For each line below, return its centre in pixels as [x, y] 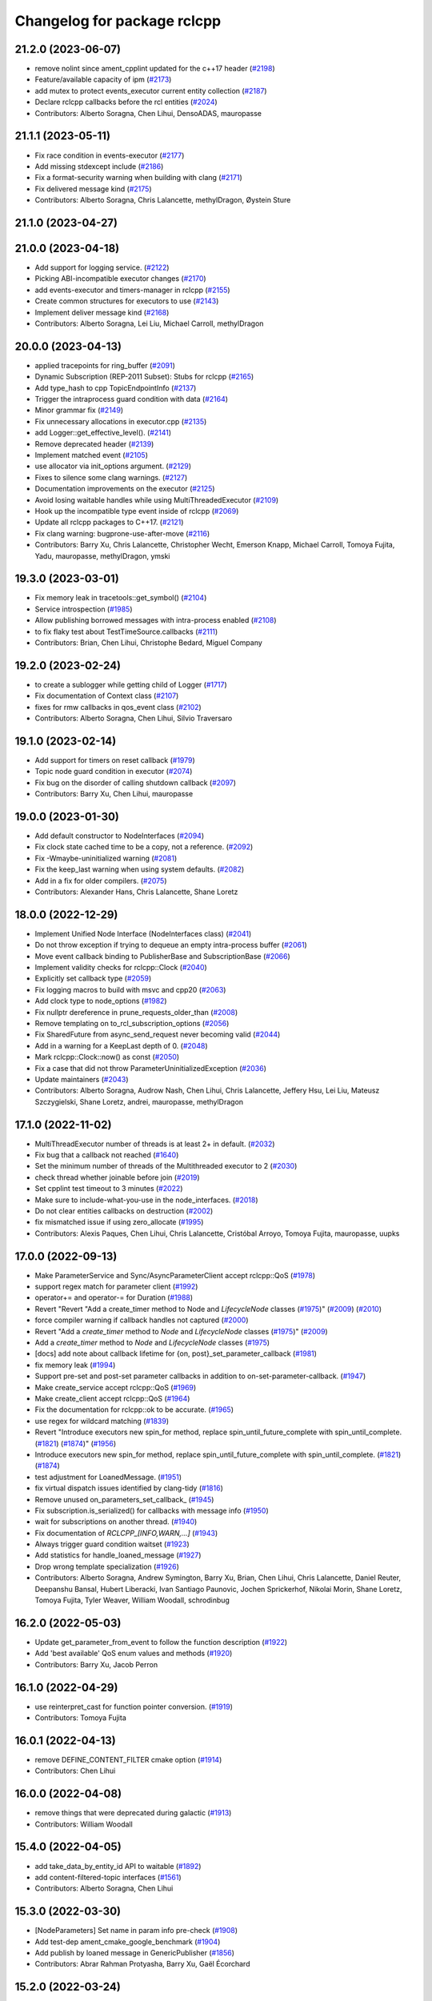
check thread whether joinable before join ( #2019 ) [117, 1177]
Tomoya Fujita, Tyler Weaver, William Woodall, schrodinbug [132, 1600]
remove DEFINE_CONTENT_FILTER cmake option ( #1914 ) [128, 1759]
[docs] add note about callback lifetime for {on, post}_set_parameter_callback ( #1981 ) [176, 1353]
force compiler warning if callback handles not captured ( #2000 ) [142, 1320]
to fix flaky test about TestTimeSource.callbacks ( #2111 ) [126, 632]
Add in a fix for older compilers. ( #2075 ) [101, 880]
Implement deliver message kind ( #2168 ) [102, 312]
